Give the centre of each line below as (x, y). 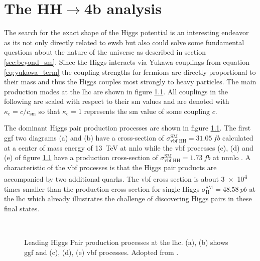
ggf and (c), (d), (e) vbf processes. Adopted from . (101, 252)
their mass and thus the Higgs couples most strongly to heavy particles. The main (130, 82)
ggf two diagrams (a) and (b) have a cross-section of (84, 138)
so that (49, 111)
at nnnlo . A (232, 157)
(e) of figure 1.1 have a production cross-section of (81, 157)
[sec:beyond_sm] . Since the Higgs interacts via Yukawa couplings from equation (127, 61)
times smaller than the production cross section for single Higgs (102, 188)
